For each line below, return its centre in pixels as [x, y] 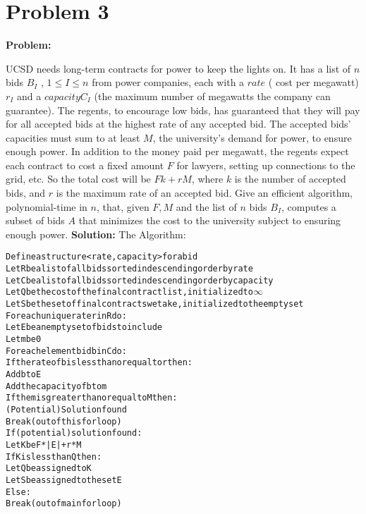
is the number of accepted [290, 179]
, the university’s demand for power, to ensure [252, 137]
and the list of [206, 206]
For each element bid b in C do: [66, 351]
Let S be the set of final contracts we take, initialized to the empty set [155, 304]
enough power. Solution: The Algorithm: [96, 234]
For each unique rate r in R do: [66, 316]
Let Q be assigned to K [49, 469]
